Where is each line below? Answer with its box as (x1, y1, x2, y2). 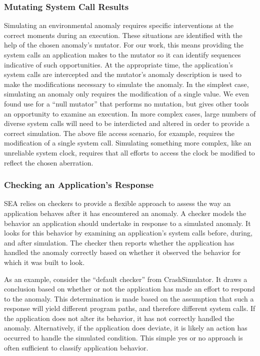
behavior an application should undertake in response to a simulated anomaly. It (4, 217, 251, 228)
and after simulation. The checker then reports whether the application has (4, 237, 234, 247)
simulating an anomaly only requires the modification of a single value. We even (4, 88, 249, 99)
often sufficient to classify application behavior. (4, 342, 148, 352)
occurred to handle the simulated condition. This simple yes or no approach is (4, 332, 243, 343)
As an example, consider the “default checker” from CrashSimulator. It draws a (4, 273, 247, 284)
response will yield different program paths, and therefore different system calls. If (4, 303, 255, 313)
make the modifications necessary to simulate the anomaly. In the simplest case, (4, 78, 249, 89)
